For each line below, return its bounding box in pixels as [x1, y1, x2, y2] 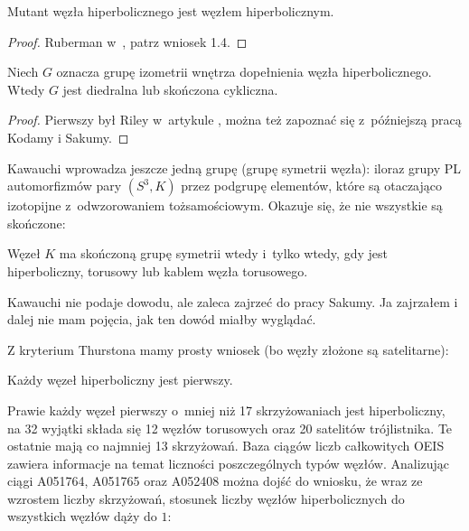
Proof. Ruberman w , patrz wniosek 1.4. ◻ [7, 32, 248, 51]
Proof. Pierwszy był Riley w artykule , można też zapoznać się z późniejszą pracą [7, 110, 462, 129]
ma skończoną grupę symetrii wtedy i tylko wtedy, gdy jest [59, 244, 388, 263]
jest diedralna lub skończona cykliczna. [62, 79, 278, 98]
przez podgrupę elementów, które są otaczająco [181, 176, 443, 195]
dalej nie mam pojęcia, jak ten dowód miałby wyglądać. [7, 310, 316, 329]
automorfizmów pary [7, 176, 122, 195]
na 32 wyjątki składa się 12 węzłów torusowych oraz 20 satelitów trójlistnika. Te [7, 418, 453, 437]
